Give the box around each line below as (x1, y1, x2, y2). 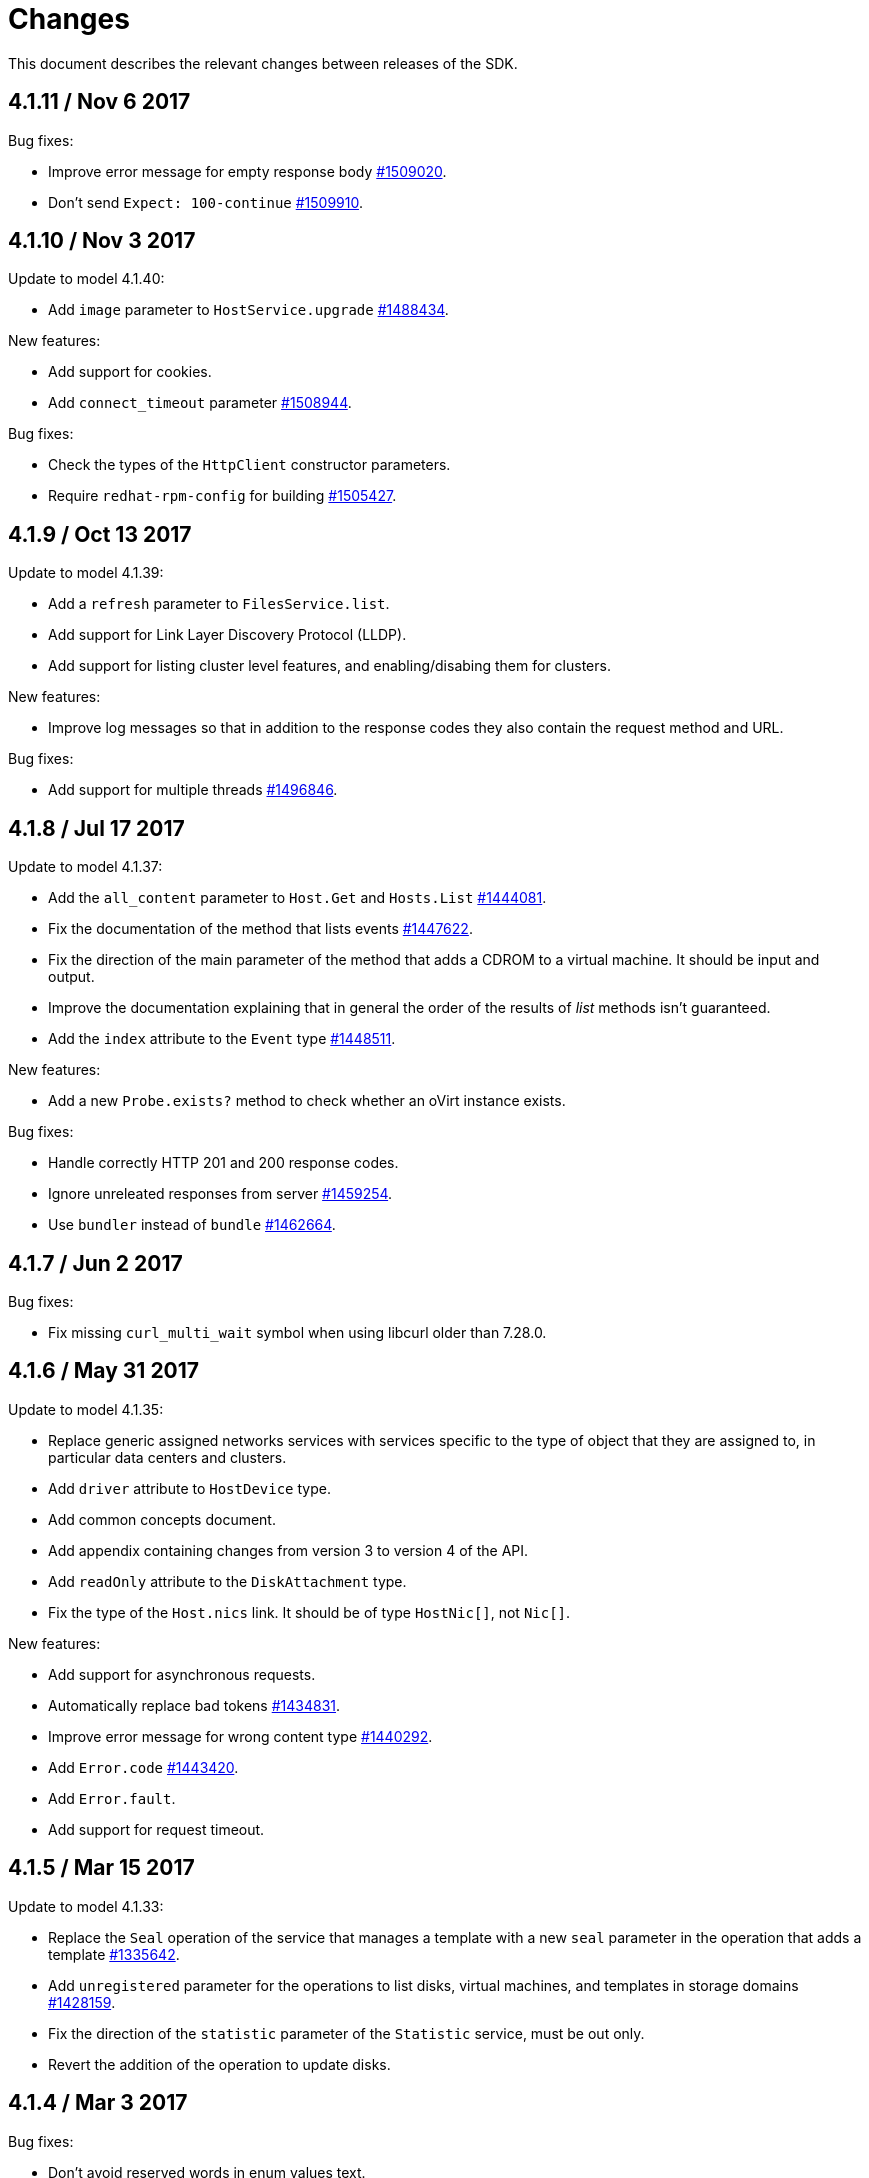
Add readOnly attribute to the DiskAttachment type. (48, 1572, 407, 1590)
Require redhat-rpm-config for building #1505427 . (48, 487, 397, 505)
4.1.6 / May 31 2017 (8, 1358, 200, 1384)
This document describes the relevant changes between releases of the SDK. (8, 54, 518, 72)
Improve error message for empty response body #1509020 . (48, 162, 447, 180)
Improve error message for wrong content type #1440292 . (48, 1727, 433, 1745)
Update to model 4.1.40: (8, 270, 165, 288)
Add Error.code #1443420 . (48, 1758, 239, 1776)
